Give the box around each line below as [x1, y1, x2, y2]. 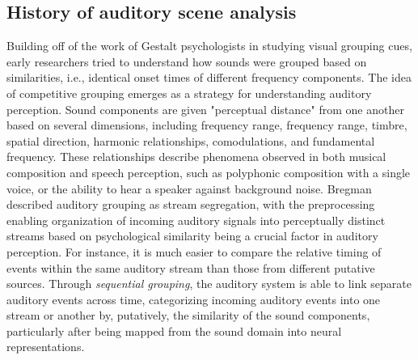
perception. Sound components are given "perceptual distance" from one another [6, 100, 404, 117]
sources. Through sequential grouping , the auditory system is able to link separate [6, 275, 412, 292]
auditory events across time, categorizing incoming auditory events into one [6, 290, 381, 307]
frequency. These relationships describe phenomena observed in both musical [6, 148, 386, 165]
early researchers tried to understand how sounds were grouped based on [6, 53, 367, 70]
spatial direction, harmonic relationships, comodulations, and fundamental [6, 132, 375, 149]
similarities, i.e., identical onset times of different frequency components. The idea [6, 69, 412, 86]
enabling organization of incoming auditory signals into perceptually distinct [6, 211, 386, 228]
